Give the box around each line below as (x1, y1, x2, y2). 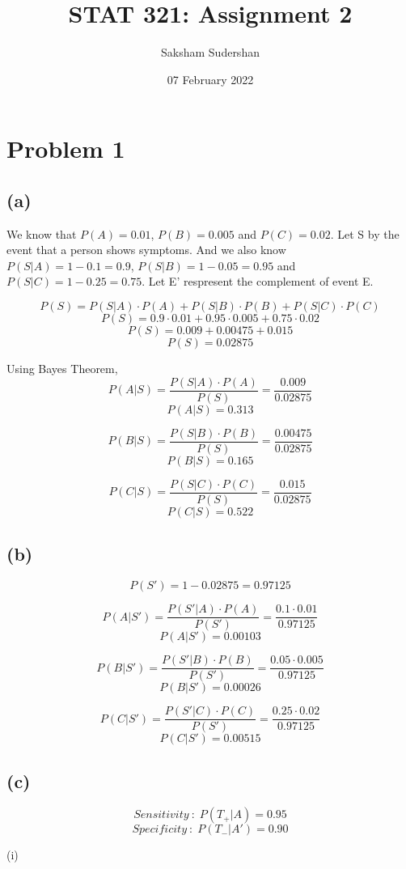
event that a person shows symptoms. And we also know (6, 241, 286, 258)
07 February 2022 (167, 70, 254, 87)
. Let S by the (330, 225, 400, 242)
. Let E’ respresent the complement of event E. (142, 273, 374, 290)
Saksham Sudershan (161, 44, 260, 61)
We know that (6, 225, 77, 242)
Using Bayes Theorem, (6, 360, 118, 377)
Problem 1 (6, 132, 125, 165)
